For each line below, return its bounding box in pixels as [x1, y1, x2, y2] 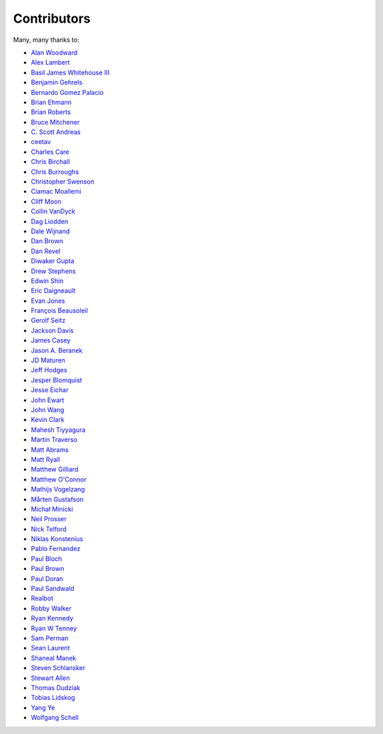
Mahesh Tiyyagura [30, 426, 86, 434]
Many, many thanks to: [13, 35, 79, 44]
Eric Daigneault [30, 287, 76, 295]
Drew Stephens [30, 267, 76, 275]
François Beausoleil [30, 306, 89, 315]
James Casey [30, 336, 71, 345]
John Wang [30, 406, 65, 414]
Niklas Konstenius [30, 535, 84, 543]
